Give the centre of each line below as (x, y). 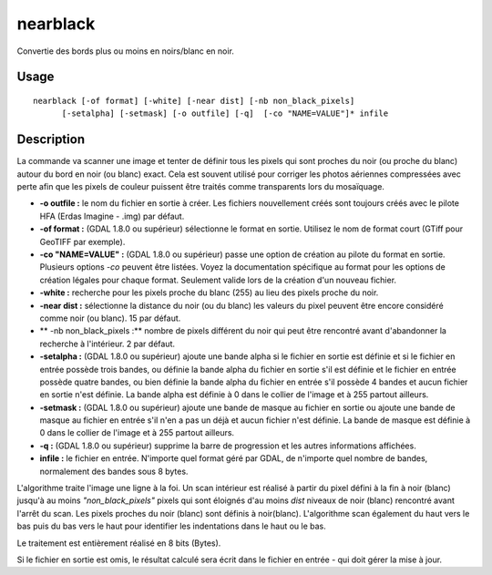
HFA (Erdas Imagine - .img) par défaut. (112, 216)
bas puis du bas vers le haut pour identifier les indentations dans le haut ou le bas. (172, 526)
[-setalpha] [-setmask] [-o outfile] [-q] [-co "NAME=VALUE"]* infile (225, 113)
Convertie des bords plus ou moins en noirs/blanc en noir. (125, 51)
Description (51, 140)
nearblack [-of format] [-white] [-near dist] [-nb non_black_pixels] (194, 101)
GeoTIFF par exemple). (82, 241)
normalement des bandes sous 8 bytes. (114, 471)
